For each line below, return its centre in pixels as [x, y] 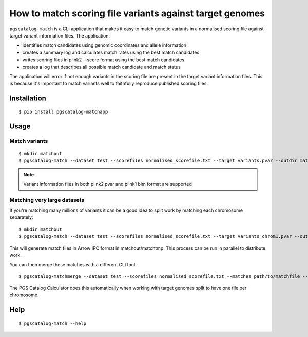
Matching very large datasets [47, 200]
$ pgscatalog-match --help [53, 323]
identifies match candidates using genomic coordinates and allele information [104, 45]
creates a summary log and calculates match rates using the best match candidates [111, 52]
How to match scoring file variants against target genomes [137, 13]
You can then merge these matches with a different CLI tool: [73, 265]
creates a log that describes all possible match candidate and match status [101, 67]
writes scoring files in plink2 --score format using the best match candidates [103, 60]
